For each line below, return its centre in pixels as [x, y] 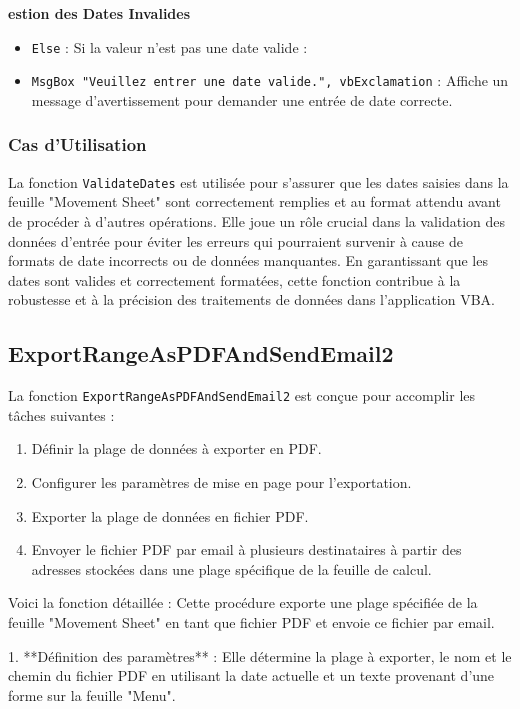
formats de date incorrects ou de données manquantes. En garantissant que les [248, 260]
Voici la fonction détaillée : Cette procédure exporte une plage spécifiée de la [243, 602]
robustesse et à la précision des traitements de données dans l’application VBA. [252, 299]
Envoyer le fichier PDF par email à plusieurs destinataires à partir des [246, 549]
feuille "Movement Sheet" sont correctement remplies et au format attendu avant [254, 201]
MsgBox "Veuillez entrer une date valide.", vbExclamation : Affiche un [270, 80]
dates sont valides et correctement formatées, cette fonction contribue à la [234, 279]
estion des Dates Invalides [99, 13]
